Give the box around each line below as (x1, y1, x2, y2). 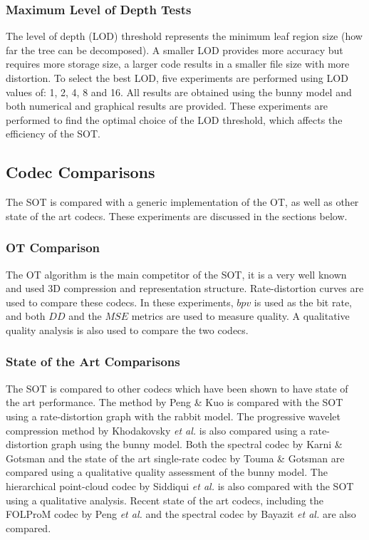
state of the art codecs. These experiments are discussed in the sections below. (6, 208, 348, 223)
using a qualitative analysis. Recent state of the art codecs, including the (6, 492, 323, 507)
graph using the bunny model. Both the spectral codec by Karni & (51, 437, 343, 452)
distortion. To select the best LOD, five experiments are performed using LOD (6, 71, 348, 85)
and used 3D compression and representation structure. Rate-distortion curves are (6, 281, 364, 296)
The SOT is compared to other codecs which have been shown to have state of (6, 380, 348, 395)
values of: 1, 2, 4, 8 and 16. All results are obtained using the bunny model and (6, 84, 352, 99)
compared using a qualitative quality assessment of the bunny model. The (6, 464, 328, 479)
